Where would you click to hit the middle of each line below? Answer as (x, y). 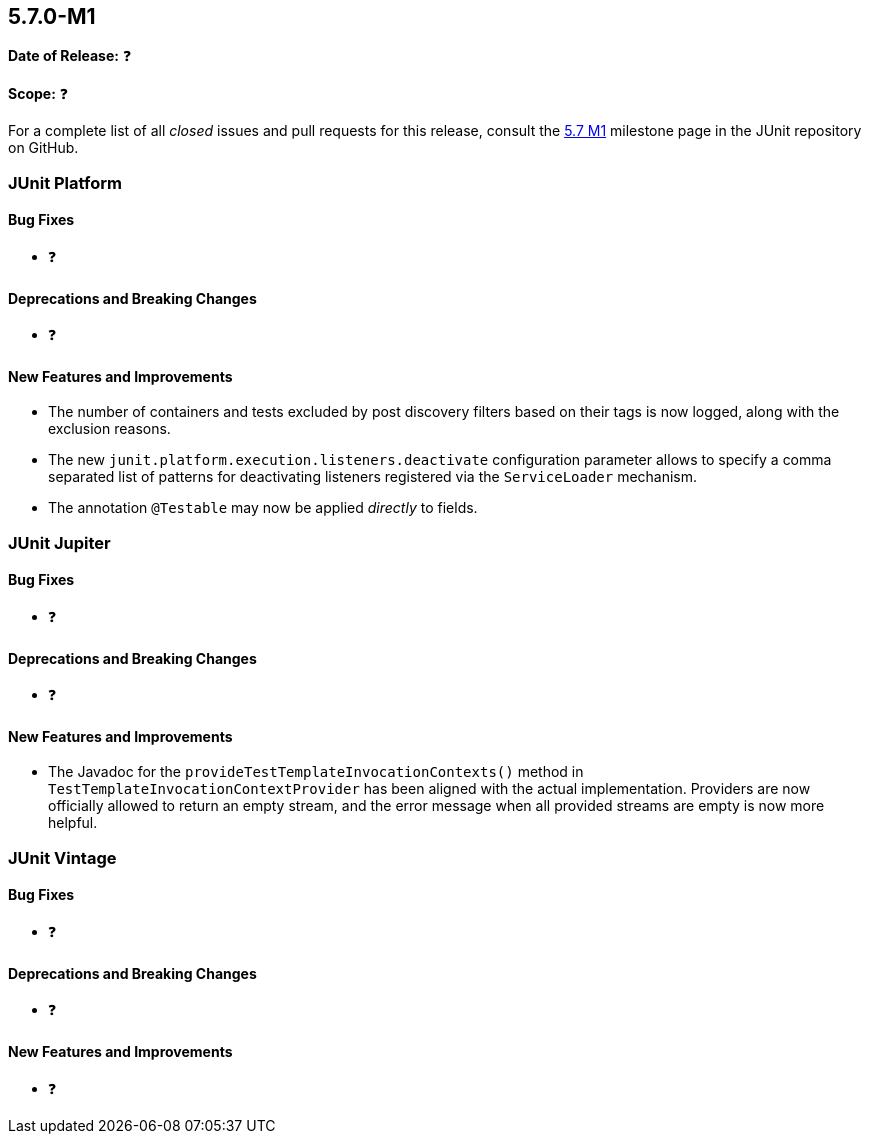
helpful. (73, 823)
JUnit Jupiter (59, 542)
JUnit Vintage (62, 857)
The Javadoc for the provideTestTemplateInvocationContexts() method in (316, 772)
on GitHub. (43, 148)
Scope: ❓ (38, 94)
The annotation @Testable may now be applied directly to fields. (263, 508)
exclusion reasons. (109, 429)
